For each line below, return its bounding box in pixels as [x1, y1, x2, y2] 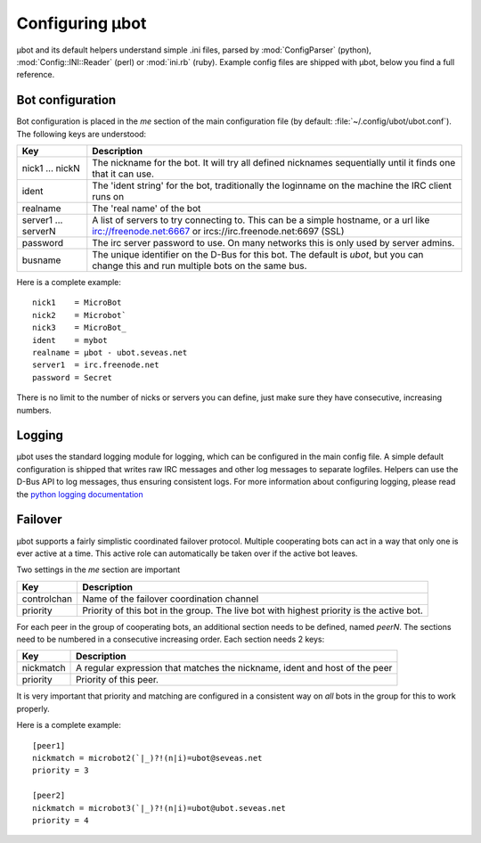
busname [21, 254, 61, 266]
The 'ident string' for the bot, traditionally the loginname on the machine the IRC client [92, 179, 452, 192]
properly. [16, 703, 50, 714]
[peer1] [32, 741, 66, 750]
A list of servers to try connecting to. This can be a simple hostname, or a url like [92, 214, 430, 226]
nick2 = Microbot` [32, 310, 126, 320]
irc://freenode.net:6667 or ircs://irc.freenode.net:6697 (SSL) [92, 225, 345, 238]
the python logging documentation [16, 488, 144, 499]
